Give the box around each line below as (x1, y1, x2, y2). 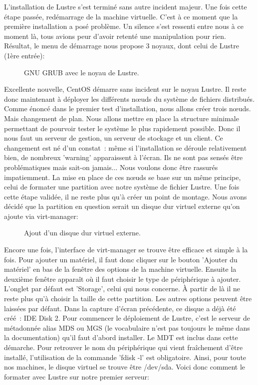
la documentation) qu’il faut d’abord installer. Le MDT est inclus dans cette (4, 332, 238, 343)
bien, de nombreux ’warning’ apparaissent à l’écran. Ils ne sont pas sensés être (4, 152, 243, 163)
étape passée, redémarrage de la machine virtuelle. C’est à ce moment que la (4, 11, 238, 21)
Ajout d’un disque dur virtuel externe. (24, 227, 141, 238)
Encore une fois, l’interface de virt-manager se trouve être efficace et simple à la (4, 244, 248, 255)
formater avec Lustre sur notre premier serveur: (4, 371, 149, 382)
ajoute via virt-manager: (4, 210, 78, 221)
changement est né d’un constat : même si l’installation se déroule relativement (4, 142, 247, 153)
